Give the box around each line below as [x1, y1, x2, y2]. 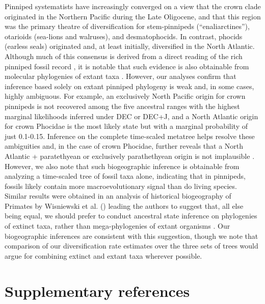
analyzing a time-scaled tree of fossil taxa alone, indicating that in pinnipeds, [5, 171, 246, 181]
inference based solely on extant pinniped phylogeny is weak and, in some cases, [5, 80, 254, 91]
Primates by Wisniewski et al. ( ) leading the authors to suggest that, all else [5, 200, 244, 211]
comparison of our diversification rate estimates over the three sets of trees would [5, 240, 258, 251]
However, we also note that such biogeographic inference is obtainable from [5, 160, 240, 171]
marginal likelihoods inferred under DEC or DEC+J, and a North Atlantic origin [5, 110, 258, 121]
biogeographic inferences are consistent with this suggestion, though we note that [5, 230, 258, 241]
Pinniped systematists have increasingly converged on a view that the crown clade [5, 1, 261, 11]
